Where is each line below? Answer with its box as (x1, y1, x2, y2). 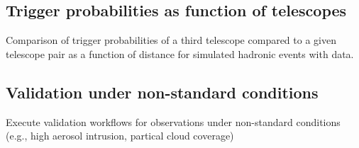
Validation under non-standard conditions (6, 81, 319, 103)
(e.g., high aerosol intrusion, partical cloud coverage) (6, 128, 234, 143)
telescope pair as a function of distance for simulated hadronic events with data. (6, 46, 354, 61)
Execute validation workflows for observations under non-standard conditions (6, 114, 341, 129)
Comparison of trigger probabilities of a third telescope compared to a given (6, 33, 336, 47)
